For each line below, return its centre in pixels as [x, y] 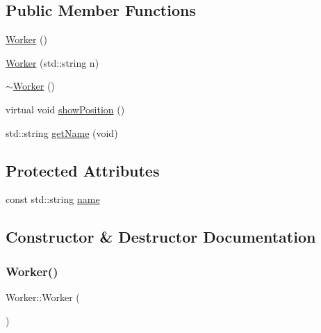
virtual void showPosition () [65, 109]
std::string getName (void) [62, 132]
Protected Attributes [83, 170]
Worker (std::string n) [52, 62]
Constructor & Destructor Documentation [161, 237]
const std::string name [53, 199]
